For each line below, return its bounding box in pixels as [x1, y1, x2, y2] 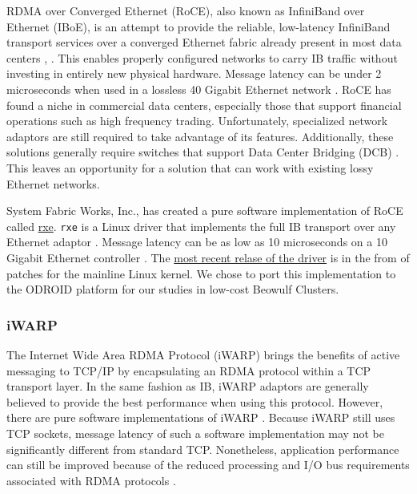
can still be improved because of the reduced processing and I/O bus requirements [6, 456, 410, 473]
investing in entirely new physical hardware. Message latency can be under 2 [6, 65, 382, 82]
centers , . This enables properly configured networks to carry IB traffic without [6, 49, 398, 66]
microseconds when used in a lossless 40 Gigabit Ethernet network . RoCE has [6, 80, 391, 97]
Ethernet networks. [6, 175, 100, 192]
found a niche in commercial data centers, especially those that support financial [6, 96, 402, 113]
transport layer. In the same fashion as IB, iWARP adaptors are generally [6, 378, 369, 395]
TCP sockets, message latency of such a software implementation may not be [6, 424, 384, 441]
